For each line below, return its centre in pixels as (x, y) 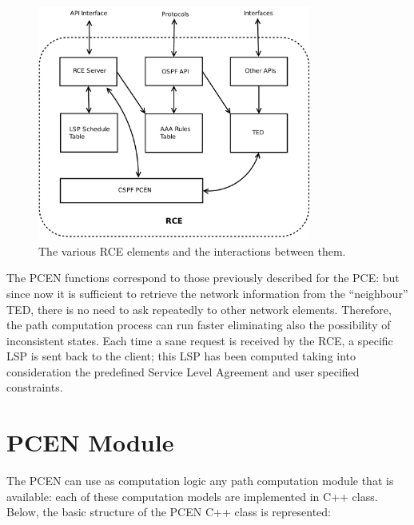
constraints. (35, 387)
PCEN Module (90, 442)
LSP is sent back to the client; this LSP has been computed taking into (181, 356)
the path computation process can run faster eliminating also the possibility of (199, 325)
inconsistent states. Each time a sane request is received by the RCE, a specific (200, 340)
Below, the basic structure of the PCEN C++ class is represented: (169, 512)
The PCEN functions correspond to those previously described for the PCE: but (203, 278)
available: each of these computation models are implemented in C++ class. (192, 496)
